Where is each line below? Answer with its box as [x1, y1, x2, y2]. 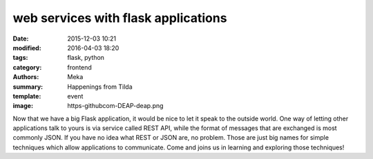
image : [12, 102, 34, 110]
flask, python [67, 54, 105, 62]
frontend [67, 63, 93, 72]
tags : [12, 54, 28, 62]
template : [12, 92, 41, 100]
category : [12, 63, 42, 72]
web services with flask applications [12, 10, 227, 25]
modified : [12, 43, 41, 52]
